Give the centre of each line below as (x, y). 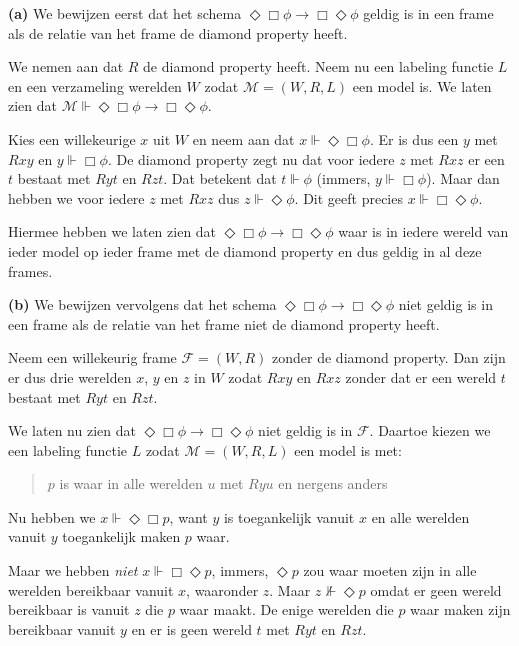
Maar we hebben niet (73, 570)
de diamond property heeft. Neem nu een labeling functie (318, 66)
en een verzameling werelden (95, 85)
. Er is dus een (414, 138)
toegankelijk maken (121, 536)
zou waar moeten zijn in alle (390, 570)
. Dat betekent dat (220, 178)
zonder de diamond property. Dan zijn (389, 357)
